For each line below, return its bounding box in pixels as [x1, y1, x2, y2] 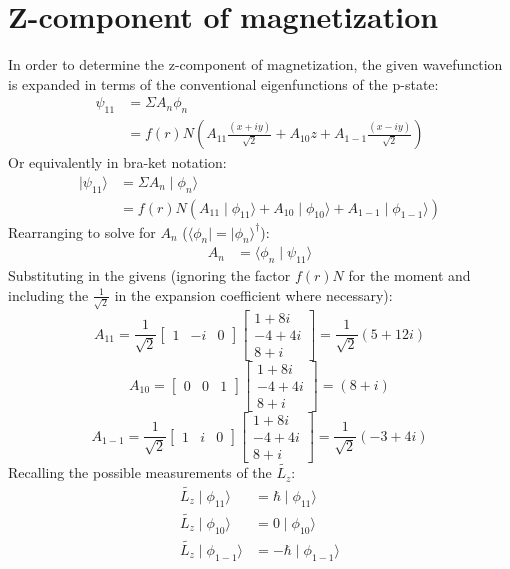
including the [8, 284, 89, 305]
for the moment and [348, 265, 471, 286]
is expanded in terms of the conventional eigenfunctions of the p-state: [8, 73, 439, 94]
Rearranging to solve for [8, 221, 156, 242]
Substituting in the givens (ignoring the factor [8, 265, 291, 286]
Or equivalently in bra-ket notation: [8, 152, 227, 173]
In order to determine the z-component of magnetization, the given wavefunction [8, 54, 503, 75]
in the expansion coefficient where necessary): [114, 284, 393, 305]
